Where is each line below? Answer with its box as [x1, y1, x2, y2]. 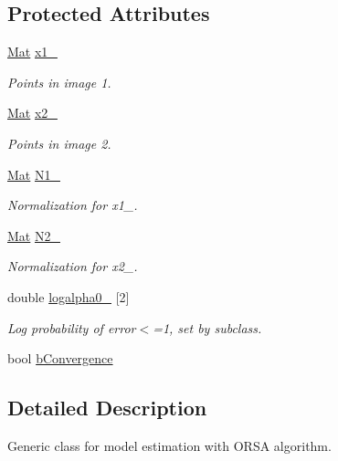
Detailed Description [7, 393, 207, 422]
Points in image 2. [7, 133, 111, 152]
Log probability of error [7, 318, 136, 337]
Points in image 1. [7, 72, 111, 91]
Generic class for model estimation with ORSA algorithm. [7, 435, 332, 455]
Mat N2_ [7, 225, 60, 245]
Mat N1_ [7, 164, 60, 183]
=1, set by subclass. [153, 318, 262, 337]
